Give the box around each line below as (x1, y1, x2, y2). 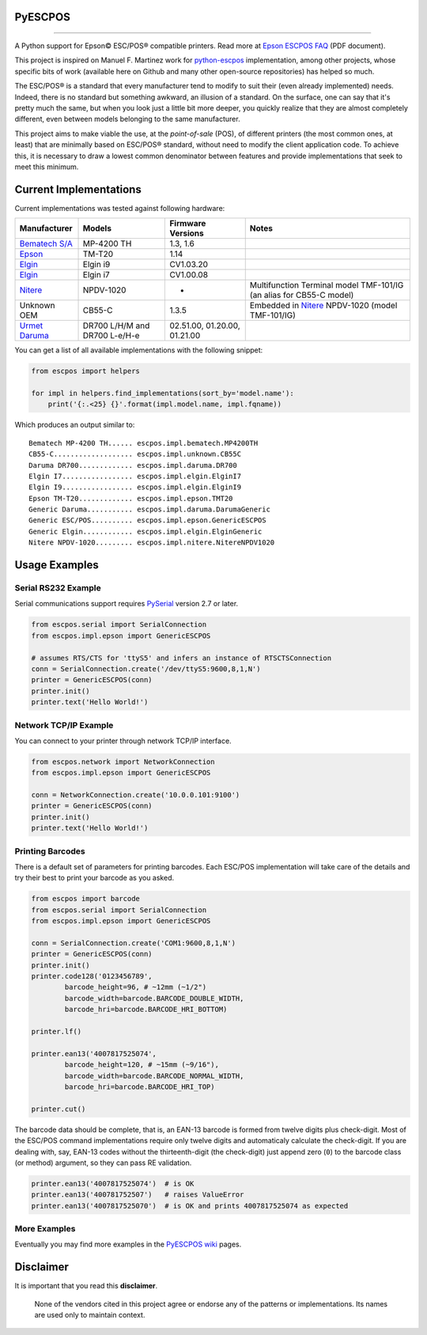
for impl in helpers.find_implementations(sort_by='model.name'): (31, 388, 294, 398)
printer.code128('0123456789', (31, 972, 153, 981)
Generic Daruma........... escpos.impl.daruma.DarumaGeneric (28, 505, 270, 514)
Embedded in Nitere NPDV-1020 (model (249, 300, 398, 311)
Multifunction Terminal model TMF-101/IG (249, 280, 404, 291)
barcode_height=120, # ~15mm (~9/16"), (64, 1060, 219, 1069)
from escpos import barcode (31, 894, 140, 903)
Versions (169, 228, 205, 239)
